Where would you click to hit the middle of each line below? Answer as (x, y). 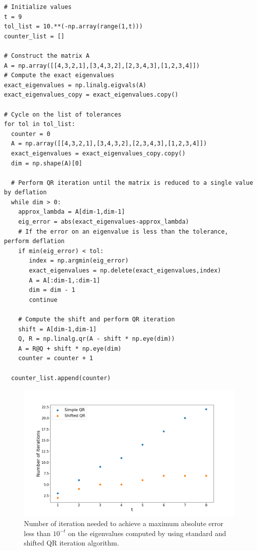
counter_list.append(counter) (61, 378)
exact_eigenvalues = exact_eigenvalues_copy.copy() (98, 153)
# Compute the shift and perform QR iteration (96, 319)
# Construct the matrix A (47, 56)
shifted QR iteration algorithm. (72, 543)
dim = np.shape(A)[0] (47, 163)
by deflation (25, 193)
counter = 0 (31, 134)
